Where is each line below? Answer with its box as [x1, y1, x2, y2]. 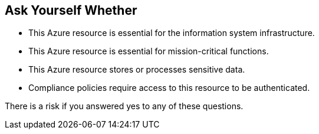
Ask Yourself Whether [5, 3, 137, 18]
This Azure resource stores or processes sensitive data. [28, 64, 245, 75]
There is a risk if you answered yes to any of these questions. [5, 101, 244, 112]
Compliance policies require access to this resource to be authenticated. [28, 83, 310, 93]
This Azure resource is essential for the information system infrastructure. [28, 28, 315, 38]
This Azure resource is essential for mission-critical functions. [28, 46, 269, 57]
